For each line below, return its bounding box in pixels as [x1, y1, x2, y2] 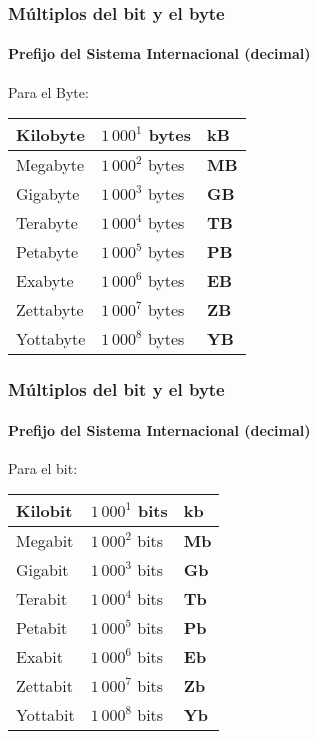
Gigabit [16, 558, 69, 582]
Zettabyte [16, 298, 84, 322]
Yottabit [16, 703, 75, 727]
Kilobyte [16, 123, 85, 147]
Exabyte [16, 269, 74, 293]
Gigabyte [16, 182, 80, 206]
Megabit [16, 529, 74, 553]
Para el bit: [8, 457, 78, 478]
